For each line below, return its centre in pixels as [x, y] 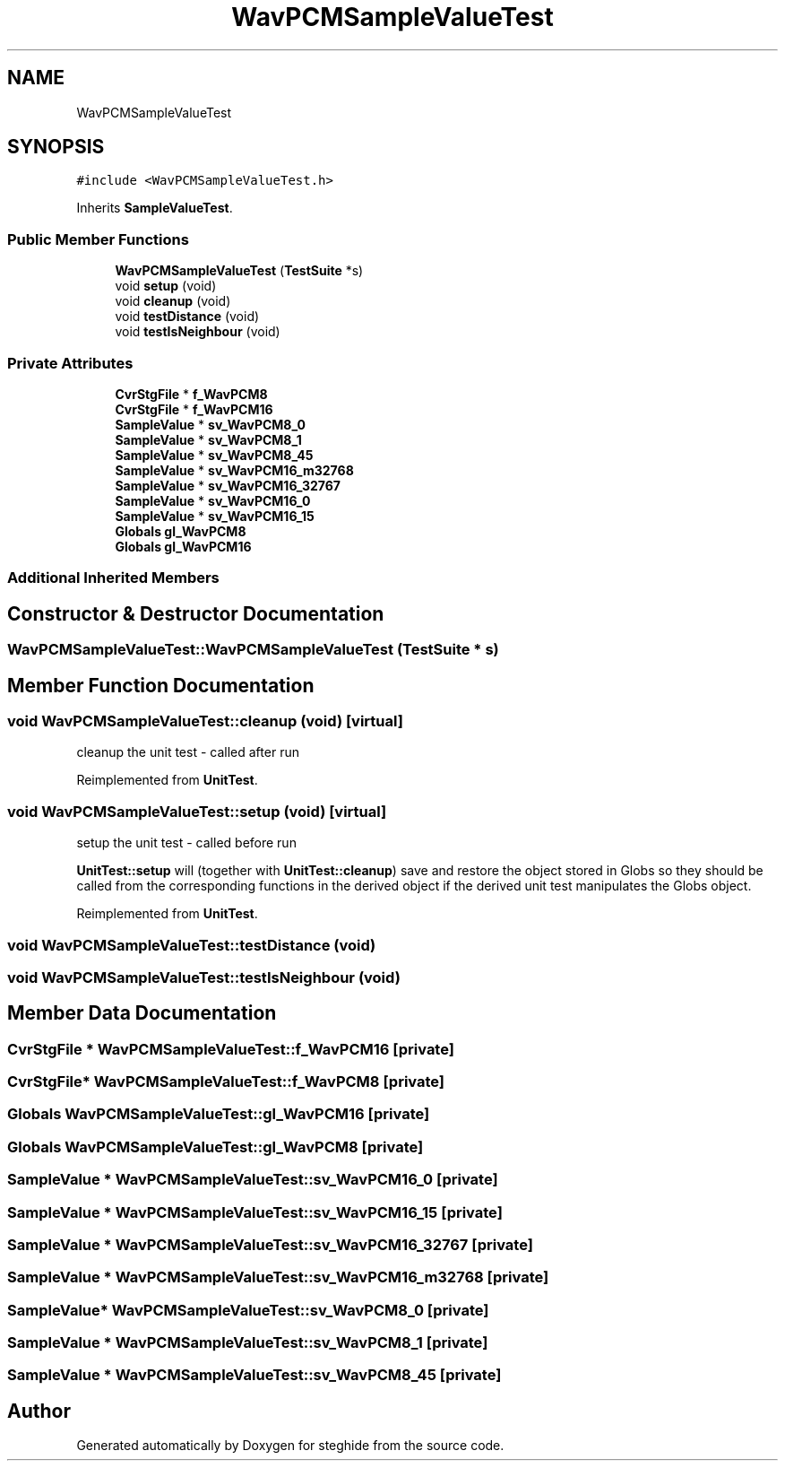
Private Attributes [70, 363]
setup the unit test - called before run [186, 843]
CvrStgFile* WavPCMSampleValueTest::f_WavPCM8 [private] [226, 1082]
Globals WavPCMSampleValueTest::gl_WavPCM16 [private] [219, 1114]
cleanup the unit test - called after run [188, 752]
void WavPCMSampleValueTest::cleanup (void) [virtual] [205, 721]
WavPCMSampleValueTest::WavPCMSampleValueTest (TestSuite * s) [253, 650]
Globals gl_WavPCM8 [181, 531]
